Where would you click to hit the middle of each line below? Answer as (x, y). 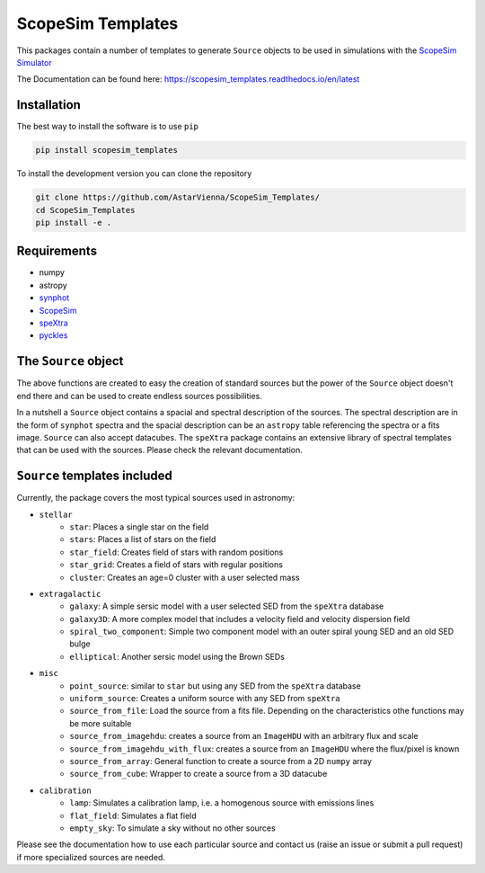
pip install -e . (74, 222)
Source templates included (94, 476)
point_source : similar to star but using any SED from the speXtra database (215, 686)
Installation (48, 105)
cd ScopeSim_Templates (85, 210)
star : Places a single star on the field (139, 527)
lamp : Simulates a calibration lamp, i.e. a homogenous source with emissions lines (222, 803)
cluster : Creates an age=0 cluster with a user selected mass (185, 577)
